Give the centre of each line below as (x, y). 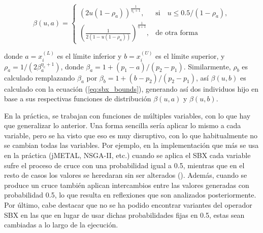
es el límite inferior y (89, 56)
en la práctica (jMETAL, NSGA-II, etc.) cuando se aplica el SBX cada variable (127, 155)
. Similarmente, (207, 66)
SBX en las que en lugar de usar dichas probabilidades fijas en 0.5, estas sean (124, 215)
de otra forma (177, 33)
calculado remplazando (40, 77)
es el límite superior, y (190, 56)
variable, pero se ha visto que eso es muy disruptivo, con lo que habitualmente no (131, 135)
